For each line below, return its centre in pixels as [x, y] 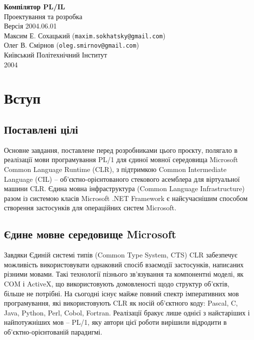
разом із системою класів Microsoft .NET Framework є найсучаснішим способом [126, 198]
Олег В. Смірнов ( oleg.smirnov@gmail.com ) [71, 45]
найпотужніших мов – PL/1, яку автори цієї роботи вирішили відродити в [115, 322]
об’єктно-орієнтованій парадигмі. [53, 331]
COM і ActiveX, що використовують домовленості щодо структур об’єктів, [117, 283]
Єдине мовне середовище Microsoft [90, 234]
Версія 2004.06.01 [30, 26]
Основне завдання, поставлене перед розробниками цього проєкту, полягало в [121, 150]
